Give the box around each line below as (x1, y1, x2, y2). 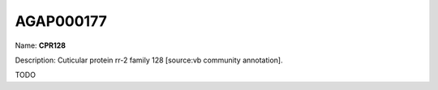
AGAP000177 (15, 12, 107, 30)
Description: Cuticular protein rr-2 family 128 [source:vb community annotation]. (15, 55, 283, 65)
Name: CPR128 (15, 41, 67, 50)
